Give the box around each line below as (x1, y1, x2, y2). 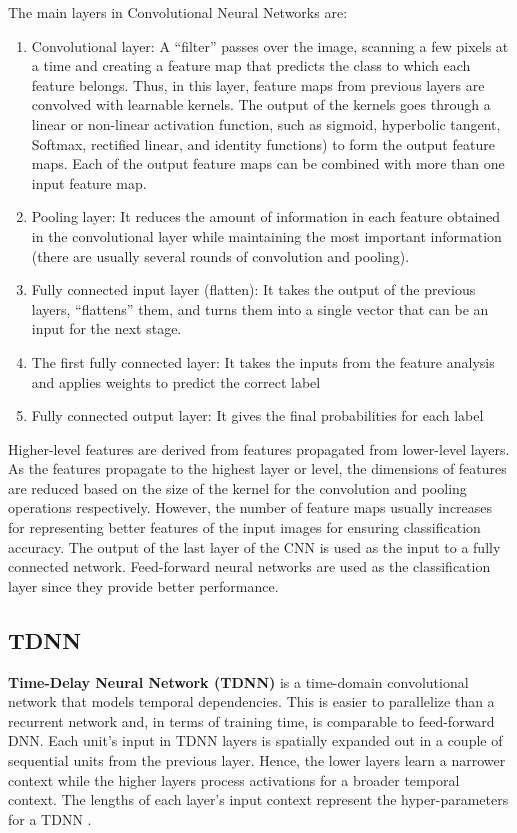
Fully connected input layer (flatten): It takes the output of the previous (31, 279, 476, 300)
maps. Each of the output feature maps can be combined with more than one (31, 153, 505, 174)
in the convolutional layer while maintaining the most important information (31, 225, 502, 246)
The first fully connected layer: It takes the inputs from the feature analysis (31, 351, 495, 372)
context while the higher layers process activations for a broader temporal (8, 769, 460, 790)
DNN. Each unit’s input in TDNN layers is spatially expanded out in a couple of (8, 730, 503, 751)
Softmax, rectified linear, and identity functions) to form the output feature (31, 133, 495, 154)
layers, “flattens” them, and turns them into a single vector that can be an (31, 298, 489, 319)
